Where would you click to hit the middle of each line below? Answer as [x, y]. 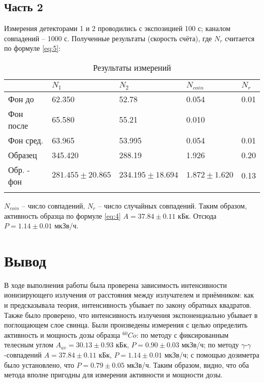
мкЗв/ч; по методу [210, 345]
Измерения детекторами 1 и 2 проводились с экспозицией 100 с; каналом [117, 28]
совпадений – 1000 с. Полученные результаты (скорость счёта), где [108, 38]
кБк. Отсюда [197, 215]
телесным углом [29, 345]
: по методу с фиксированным [183, 334]
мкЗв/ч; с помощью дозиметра [212, 354]
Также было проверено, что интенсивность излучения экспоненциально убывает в [131, 315]
